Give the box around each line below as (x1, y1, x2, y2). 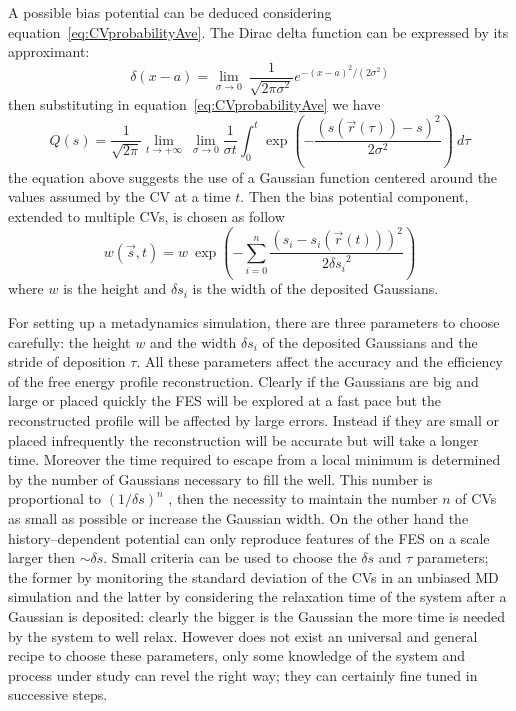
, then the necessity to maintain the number (168, 488, 438, 509)
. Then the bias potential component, (240, 186, 469, 207)
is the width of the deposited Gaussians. (192, 278, 439, 299)
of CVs (455, 488, 497, 509)
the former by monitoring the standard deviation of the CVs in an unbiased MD (8, 566, 499, 587)
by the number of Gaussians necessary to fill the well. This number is (8, 468, 433, 489)
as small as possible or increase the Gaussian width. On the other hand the (8, 508, 469, 529)
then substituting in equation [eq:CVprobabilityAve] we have (8, 94, 381, 115)
